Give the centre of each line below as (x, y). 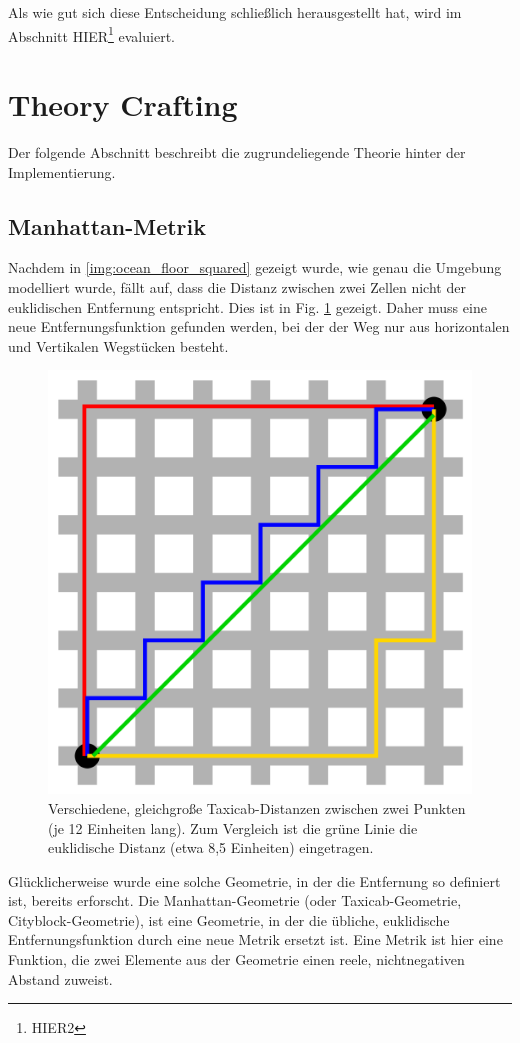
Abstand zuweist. (60, 978)
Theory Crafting (123, 104)
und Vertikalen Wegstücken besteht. (118, 345)
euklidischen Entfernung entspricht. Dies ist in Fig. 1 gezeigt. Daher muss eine (247, 306)
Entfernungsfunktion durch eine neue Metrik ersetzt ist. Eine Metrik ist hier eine (255, 939)
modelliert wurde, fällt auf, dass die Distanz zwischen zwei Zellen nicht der (237, 286)
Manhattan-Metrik (107, 225)
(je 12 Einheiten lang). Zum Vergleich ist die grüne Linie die (233, 827)
